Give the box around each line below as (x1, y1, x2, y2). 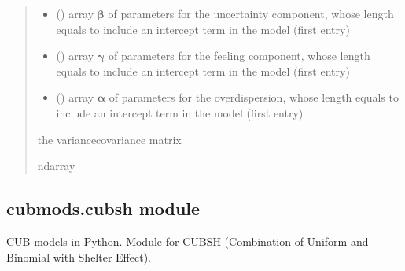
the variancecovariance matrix (37, 131, 182, 147)
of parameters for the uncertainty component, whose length (108, 6, 394, 21)
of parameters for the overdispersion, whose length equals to (109, 89, 399, 106)
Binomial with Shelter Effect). (6, 248, 151, 265)
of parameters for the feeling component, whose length (108, 47, 370, 64)
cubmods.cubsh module (6, 196, 201, 221)
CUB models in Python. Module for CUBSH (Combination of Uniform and (6, 232, 369, 249)
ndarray (37, 158, 75, 174)
